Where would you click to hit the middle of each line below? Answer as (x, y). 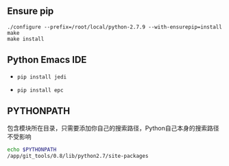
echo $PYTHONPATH (32, 150)
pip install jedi (42, 77)
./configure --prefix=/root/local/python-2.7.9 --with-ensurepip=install (115, 27)
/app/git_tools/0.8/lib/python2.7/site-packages (78, 156)
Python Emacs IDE (47, 60)
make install (26, 39)
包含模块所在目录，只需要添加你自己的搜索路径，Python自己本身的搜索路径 (113, 128)
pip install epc (40, 90)
